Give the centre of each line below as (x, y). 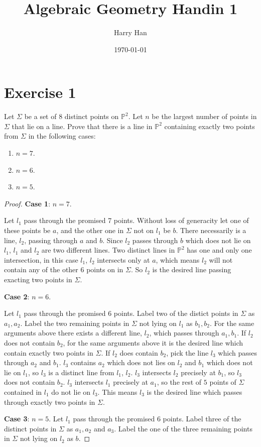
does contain (139, 352)
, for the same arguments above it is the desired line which (153, 342)
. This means (117, 392)
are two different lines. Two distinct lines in (108, 250)
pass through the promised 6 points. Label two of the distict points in (131, 313)
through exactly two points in (50, 402)
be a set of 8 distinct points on (72, 116)
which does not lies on (141, 362)
